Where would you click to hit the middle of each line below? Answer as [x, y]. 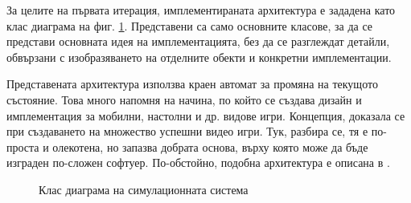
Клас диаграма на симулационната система [144, 189]
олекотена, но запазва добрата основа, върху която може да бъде [210, 146]
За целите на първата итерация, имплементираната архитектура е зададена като [201, 10]
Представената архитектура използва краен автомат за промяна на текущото [192, 84]
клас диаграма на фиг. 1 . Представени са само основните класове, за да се [189, 25]
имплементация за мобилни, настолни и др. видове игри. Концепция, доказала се [206, 115]
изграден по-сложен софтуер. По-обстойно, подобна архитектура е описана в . [198, 162]
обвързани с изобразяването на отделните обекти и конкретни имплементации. [199, 57]
